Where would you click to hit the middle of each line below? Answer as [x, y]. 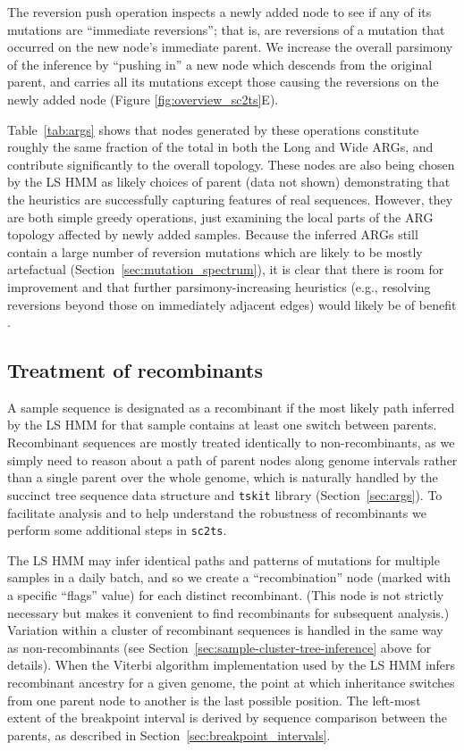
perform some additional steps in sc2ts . [117, 530]
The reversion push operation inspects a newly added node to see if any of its [219, 12]
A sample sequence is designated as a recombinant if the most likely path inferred [231, 407]
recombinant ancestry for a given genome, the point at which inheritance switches [231, 682]
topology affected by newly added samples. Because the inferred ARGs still [213, 234]
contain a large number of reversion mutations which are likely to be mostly [215, 251]
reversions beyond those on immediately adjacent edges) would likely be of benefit [232, 304]
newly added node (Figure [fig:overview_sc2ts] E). [143, 99]
